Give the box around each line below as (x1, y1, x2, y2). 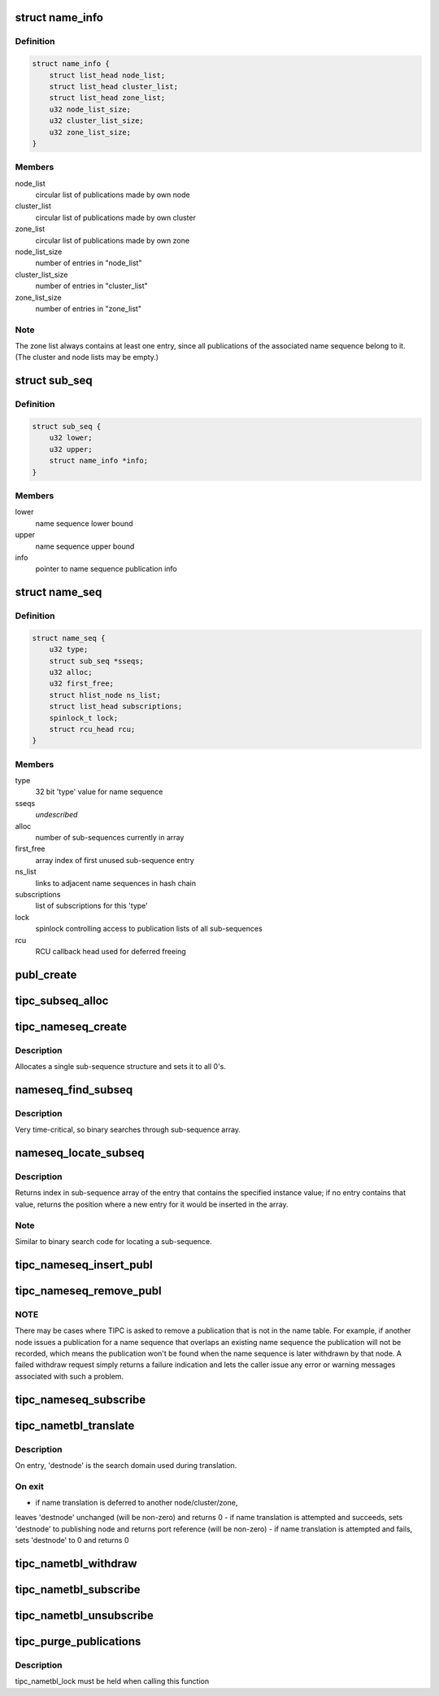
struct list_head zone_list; (49, 94, 166, 103)
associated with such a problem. (15, 1371, 124, 1381)
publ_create (15, 967, 77, 981)
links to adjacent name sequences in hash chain (35, 878, 197, 887)
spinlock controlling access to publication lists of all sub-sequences (35, 924, 263, 934)
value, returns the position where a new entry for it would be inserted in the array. (15, 1199, 289, 1209)
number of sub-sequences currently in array (35, 833, 185, 843)
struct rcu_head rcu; (49, 725, 136, 734)
